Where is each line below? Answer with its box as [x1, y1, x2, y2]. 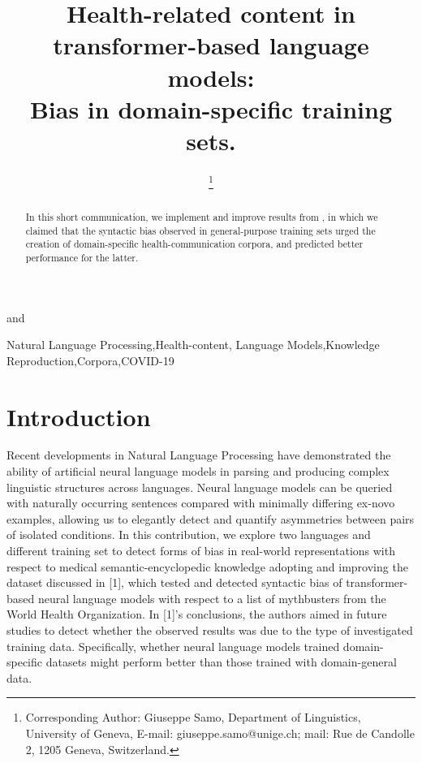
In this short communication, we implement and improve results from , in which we [25, 209, 378, 223]
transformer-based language [53, 28, 369, 62]
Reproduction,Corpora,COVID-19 [6, 351, 174, 369]
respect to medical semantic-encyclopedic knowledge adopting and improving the [6, 558, 408, 575]
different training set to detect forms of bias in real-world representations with [6, 542, 395, 559]
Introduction [6, 399, 151, 433]
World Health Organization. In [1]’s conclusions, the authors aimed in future [6, 606, 387, 623]
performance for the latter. [25, 250, 139, 264]
